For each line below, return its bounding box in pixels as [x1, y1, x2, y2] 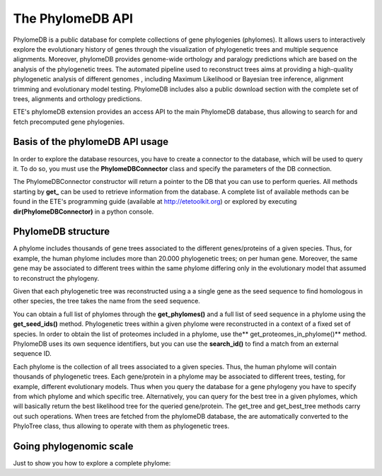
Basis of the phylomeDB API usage [13, 136, 169, 148]
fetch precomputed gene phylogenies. [13, 117, 125, 126]
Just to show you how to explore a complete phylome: [13, 458, 171, 467]
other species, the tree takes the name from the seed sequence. [13, 297, 201, 306]
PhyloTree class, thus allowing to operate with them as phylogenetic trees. [13, 422, 230, 431]
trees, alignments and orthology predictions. [13, 94, 143, 103]
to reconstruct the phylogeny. [13, 274, 100, 282]
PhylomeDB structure [13, 226, 110, 238]
